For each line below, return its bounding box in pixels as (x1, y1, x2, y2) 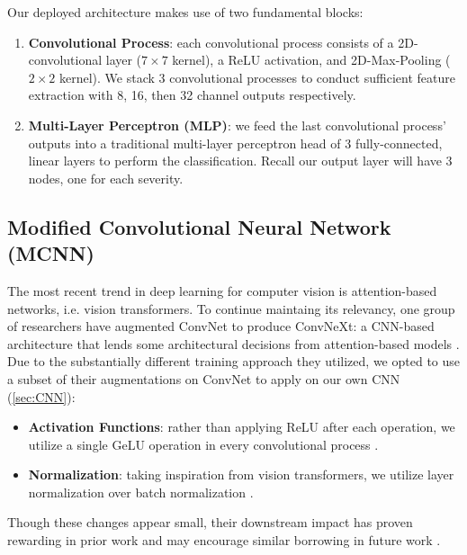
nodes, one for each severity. (28, 168, 184, 187)
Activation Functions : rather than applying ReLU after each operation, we (28, 417, 455, 436)
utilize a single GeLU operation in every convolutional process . (28, 434, 379, 453)
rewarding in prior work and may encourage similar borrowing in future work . (7, 531, 441, 550)
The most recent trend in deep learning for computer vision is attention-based (7, 281, 437, 300)
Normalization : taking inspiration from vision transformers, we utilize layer (28, 465, 454, 484)
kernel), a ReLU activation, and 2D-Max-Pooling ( (172, 50, 451, 69)
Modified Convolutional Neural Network (7, 212, 391, 240)
